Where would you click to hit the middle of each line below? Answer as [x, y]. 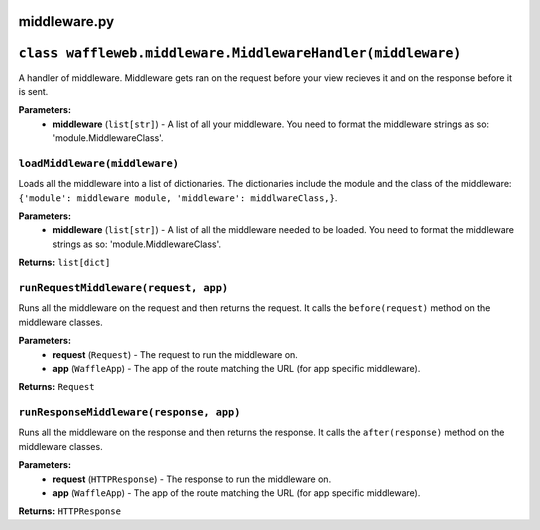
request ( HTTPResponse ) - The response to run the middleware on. [192, 479]
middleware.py [66, 21]
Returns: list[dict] [64, 262]
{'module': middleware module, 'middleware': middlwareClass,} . [178, 197]
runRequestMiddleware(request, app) [123, 287]
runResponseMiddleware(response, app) [129, 412]
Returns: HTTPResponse [70, 511]
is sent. [33, 91]
